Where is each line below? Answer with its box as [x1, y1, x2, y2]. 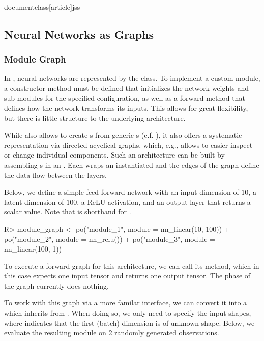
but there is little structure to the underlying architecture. [4, 112, 186, 123]
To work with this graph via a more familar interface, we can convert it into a [4, 297, 247, 308]
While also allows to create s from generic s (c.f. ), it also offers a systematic [4, 130, 242, 140]
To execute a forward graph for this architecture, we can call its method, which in [4, 260, 259, 271]
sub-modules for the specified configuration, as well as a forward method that [4, 92, 245, 103]
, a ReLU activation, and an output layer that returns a [77, 196, 251, 207]
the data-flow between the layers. [4, 169, 107, 180]
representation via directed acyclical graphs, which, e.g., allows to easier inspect [4, 139, 253, 150]
